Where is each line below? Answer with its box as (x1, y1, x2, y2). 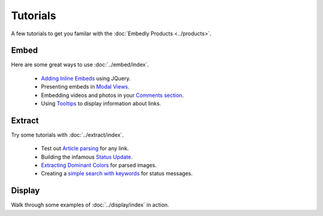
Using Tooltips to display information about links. (41, 100, 161, 107)
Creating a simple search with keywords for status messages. (41, 170, 193, 177)
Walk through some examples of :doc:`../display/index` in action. (11, 201, 170, 209)
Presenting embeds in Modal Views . (41, 83, 130, 90)
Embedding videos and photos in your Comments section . (41, 92, 184, 99)
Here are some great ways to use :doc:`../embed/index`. (11, 61, 149, 68)
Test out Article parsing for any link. (41, 145, 129, 152)
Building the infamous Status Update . (41, 153, 133, 160)
